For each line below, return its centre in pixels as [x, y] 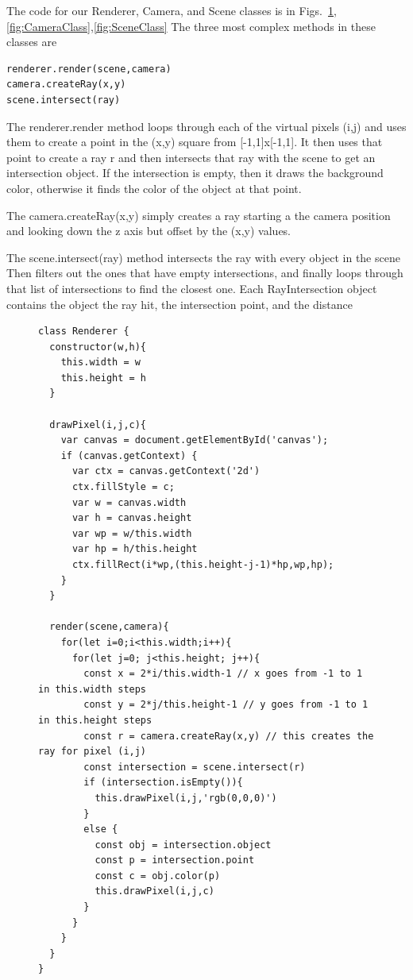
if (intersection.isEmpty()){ [163, 783]
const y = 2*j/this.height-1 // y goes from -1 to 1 [226, 705]
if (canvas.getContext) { [129, 455]
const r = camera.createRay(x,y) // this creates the [229, 736]
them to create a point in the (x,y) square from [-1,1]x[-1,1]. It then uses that [195, 142]
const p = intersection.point [175, 860]
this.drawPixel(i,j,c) [154, 891]
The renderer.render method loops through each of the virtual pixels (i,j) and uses [206, 126]
